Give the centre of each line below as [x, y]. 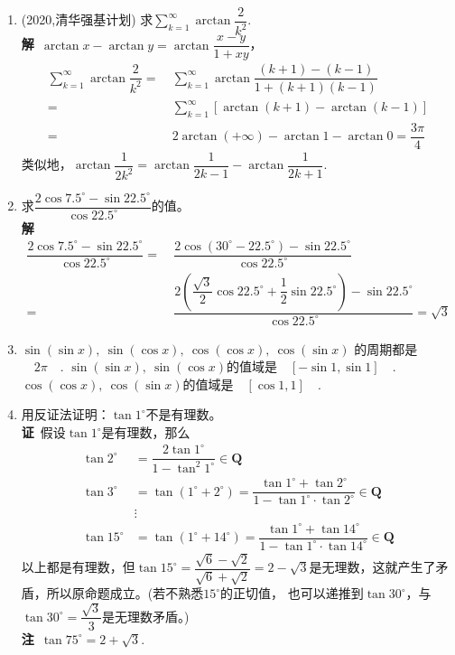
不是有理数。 [184, 414]
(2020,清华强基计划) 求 [87, 19]
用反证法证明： [65, 414]
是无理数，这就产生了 [372, 567]
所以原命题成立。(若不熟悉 [125, 593]
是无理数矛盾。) [146, 616]
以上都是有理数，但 [78, 567]
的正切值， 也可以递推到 [292, 593]
